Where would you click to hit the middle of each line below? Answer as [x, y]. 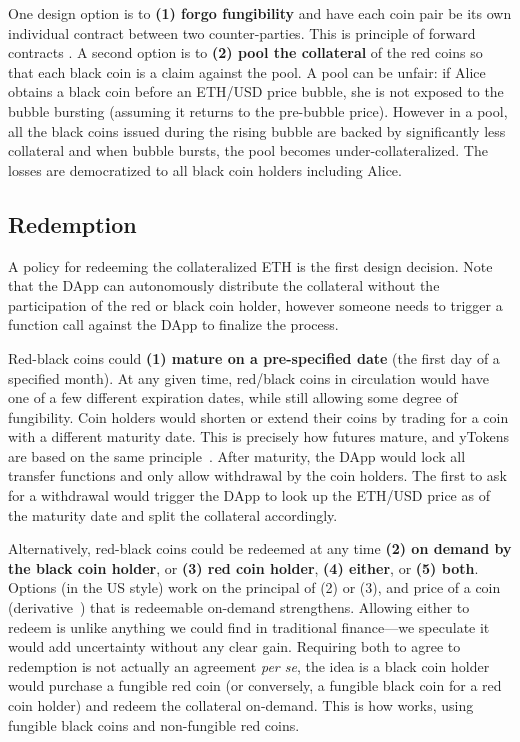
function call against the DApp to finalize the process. [173, 324]
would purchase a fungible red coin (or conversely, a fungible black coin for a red [255, 685]
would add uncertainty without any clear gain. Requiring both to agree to [234, 646]
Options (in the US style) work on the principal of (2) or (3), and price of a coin [254, 587]
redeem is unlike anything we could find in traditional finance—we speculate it [249, 626]
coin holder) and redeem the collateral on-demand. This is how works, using [241, 705]
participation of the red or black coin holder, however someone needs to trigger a [255, 304]
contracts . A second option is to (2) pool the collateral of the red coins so [245, 52]
